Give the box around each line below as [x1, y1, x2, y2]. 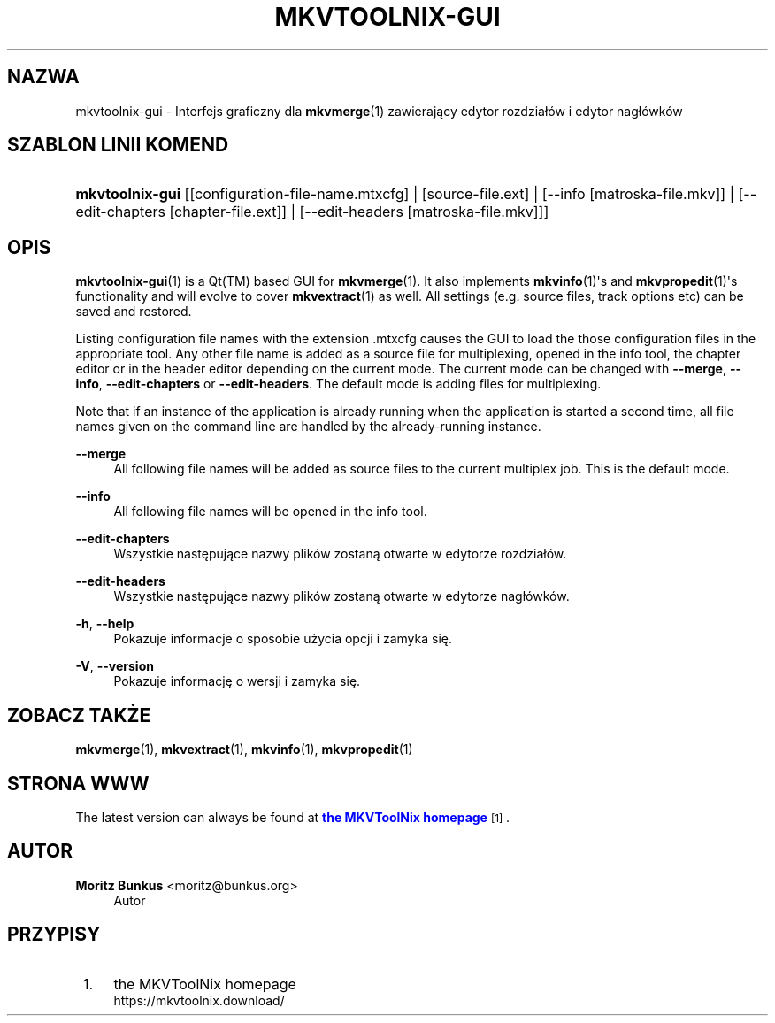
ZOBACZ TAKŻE [7, 704, 151, 727]
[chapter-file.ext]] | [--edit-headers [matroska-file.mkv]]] [169, 203, 549, 221]
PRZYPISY [7, 923, 101, 946]
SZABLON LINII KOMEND [7, 134, 229, 157]
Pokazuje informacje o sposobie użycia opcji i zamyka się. [113, 631, 453, 647]
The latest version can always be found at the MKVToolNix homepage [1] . [75, 809, 510, 825]
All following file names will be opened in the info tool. [113, 504, 427, 519]
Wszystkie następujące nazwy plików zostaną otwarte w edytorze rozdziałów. [113, 546, 567, 562]
